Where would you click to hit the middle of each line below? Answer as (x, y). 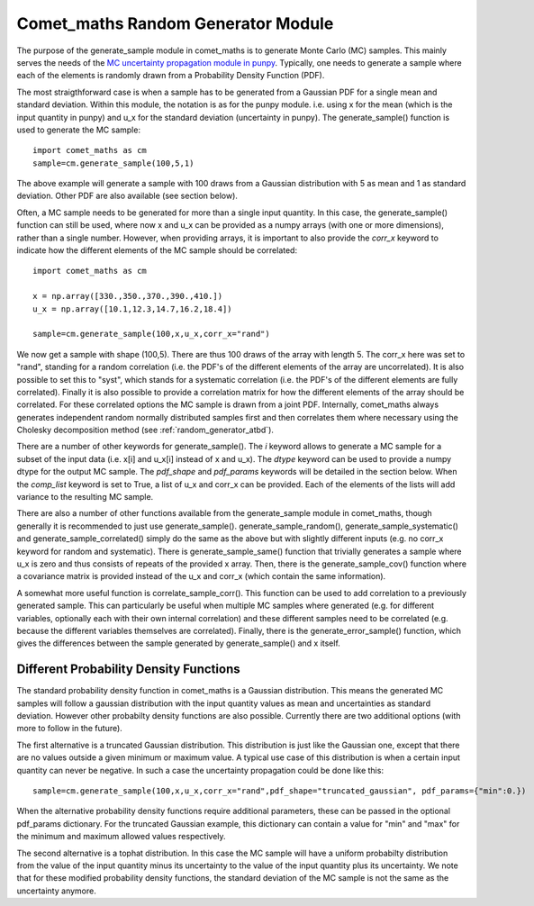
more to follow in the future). (70, 729)
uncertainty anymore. (56, 891)
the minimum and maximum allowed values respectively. (121, 837)
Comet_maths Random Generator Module (175, 23)
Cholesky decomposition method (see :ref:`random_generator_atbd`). (145, 430)
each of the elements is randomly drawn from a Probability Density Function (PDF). (171, 76)
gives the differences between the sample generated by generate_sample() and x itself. (179, 643)
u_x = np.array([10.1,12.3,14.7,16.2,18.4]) (133, 309)
